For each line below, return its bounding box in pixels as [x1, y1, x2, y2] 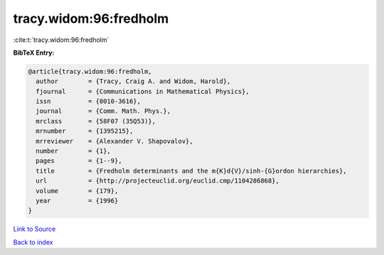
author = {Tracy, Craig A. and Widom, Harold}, [36, 77, 231, 85]
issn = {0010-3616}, [36, 97, 142, 106]
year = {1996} [36, 197, 119, 205]
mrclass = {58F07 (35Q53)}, [36, 117, 156, 125]
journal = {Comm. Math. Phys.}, [36, 107, 171, 115]
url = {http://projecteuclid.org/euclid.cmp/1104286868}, [36, 177, 280, 185]
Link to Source [13, 224, 56, 234]
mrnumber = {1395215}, [36, 127, 134, 135]
